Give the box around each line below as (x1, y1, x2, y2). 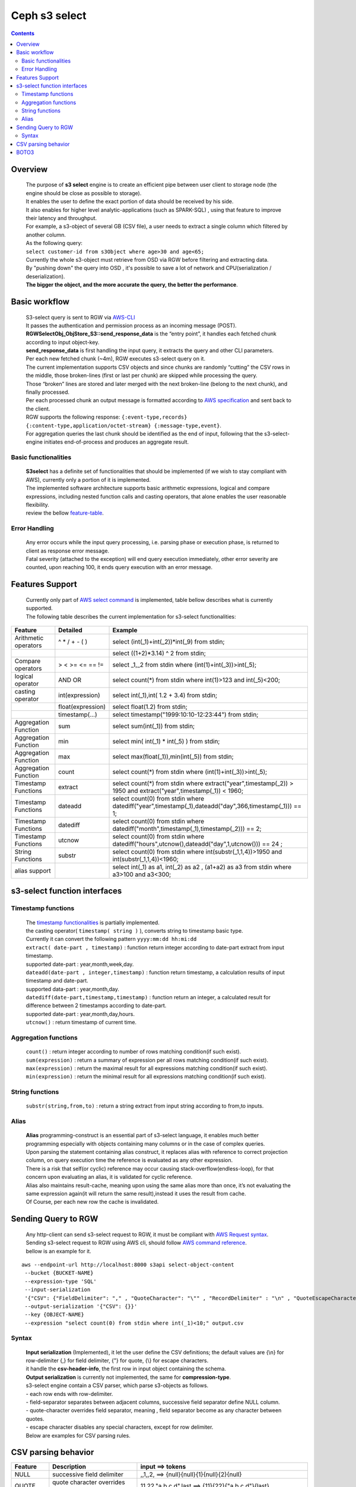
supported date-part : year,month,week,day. (26, 961, 134, 968)
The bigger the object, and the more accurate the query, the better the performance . (26, 281, 239, 288)
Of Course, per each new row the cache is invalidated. (26, 1199, 159, 1206)
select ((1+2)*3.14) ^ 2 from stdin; (112, 649, 206, 657)
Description (52, 1463, 86, 1471)
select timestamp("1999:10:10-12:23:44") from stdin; (112, 710, 259, 719)
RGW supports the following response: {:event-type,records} (26, 413, 187, 421)
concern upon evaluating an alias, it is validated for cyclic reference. (26, 1174, 193, 1181)
